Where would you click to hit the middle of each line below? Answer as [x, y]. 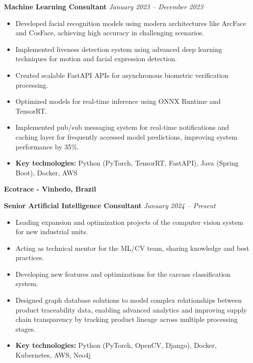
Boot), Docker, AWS [46, 172]
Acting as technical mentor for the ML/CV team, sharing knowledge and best [132, 248]
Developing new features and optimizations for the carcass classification [123, 274]
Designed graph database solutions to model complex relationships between [128, 300]
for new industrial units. [52, 231]
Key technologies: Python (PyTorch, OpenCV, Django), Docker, [116, 345]
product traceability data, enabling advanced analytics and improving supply [131, 309]
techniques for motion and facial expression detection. [96, 59]
